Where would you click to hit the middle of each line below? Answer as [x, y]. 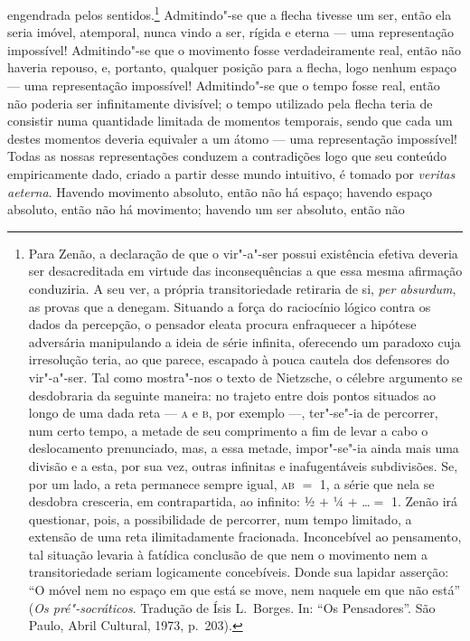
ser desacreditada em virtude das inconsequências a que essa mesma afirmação [245, 271]
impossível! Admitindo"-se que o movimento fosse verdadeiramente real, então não [234, 49]
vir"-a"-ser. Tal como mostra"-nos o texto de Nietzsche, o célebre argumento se [245, 377]
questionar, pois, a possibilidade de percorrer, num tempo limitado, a [220, 518]
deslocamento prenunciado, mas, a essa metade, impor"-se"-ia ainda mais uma [244, 448]
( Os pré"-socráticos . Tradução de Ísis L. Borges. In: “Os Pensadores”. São [232, 607]
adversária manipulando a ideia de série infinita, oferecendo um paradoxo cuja [244, 341]
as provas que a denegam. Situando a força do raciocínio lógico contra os [230, 306]
